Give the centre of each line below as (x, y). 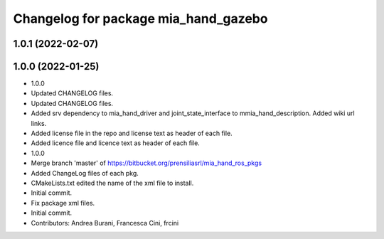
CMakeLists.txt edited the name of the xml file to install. (112, 183)
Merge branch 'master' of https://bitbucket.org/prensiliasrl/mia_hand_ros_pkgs (146, 163)
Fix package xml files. (63, 203)
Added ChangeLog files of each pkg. (85, 173)
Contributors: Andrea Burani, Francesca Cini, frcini (105, 223)
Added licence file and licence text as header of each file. (116, 143)
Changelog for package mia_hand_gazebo (140, 18)
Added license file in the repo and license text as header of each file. (132, 133)
